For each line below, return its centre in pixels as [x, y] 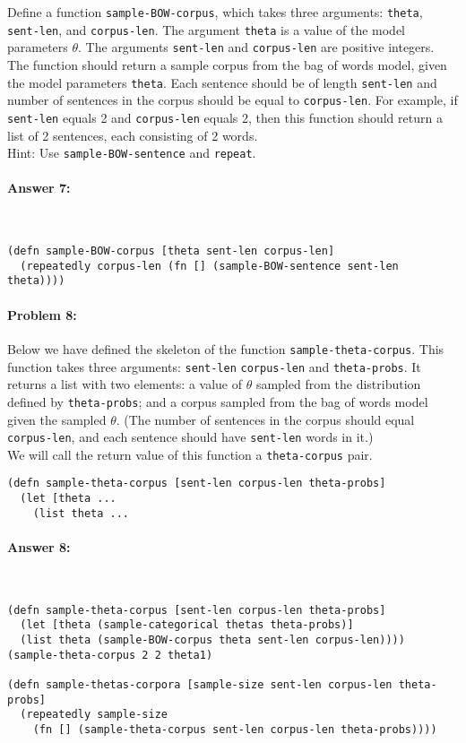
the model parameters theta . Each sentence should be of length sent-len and [222, 82]
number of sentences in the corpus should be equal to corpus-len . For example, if [233, 100]
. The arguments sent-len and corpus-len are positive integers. [256, 47]
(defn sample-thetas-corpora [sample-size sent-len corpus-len [200, 685]
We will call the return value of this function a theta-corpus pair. [190, 454]
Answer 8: [39, 546]
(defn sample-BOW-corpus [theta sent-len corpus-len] [171, 251]
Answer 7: [39, 188]
